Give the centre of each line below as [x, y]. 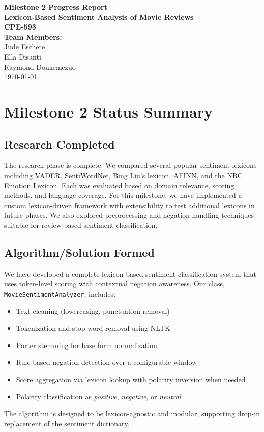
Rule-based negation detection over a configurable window [107, 362]
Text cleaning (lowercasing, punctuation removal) [93, 311]
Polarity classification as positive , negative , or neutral [98, 396]
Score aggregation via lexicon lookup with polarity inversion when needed [131, 379]
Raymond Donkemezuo [40, 66]
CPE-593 [20, 27]
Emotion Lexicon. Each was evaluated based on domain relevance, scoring [119, 185]
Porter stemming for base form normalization [86, 345]
